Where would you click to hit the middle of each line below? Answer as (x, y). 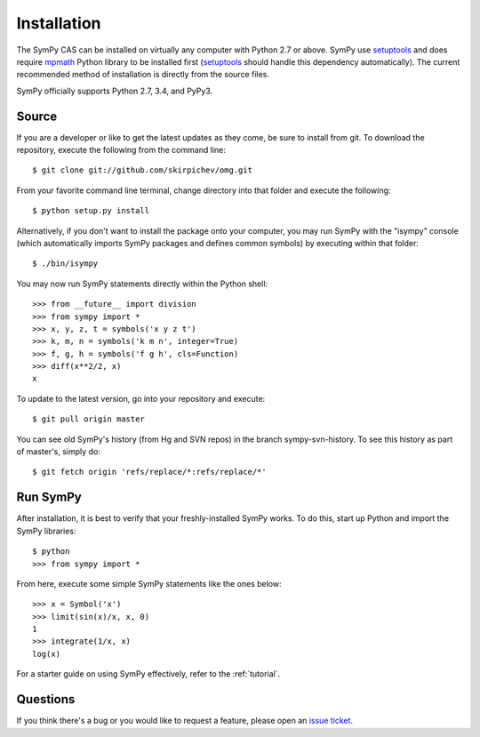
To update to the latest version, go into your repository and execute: (141, 398)
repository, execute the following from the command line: (121, 150)
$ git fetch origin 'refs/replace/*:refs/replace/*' (149, 472)
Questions (46, 699)
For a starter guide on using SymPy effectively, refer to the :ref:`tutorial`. (148, 674)
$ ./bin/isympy (65, 264)
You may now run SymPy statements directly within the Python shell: (142, 284)
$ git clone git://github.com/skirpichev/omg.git (143, 170)
